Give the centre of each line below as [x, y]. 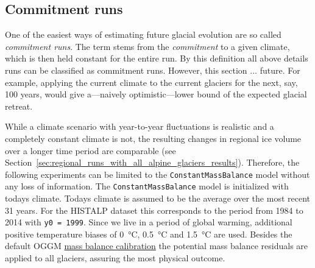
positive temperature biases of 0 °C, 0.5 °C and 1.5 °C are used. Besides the [149, 234]
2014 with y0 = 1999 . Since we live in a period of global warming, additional [149, 222]
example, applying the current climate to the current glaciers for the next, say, [151, 82]
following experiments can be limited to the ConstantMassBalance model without [157, 174]
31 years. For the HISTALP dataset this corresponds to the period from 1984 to [154, 210]
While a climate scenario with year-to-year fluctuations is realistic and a [140, 126]
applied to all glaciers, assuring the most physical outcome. [115, 258]
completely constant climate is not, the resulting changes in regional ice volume [153, 138]
